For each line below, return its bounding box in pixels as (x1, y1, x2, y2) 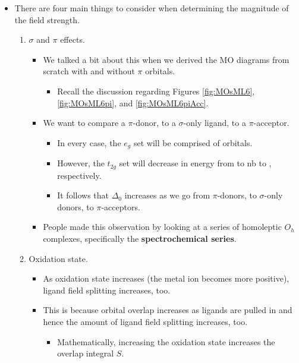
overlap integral (57, 347, 114, 359)
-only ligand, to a (183, 116, 246, 129)
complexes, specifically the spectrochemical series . (43, 232, 237, 245)
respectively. (57, 169, 102, 181)
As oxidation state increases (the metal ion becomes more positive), (43, 272, 289, 285)
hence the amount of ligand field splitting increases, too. (43, 315, 248, 327)
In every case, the (57, 136, 121, 149)
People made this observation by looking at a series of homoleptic (43, 220, 282, 233)
